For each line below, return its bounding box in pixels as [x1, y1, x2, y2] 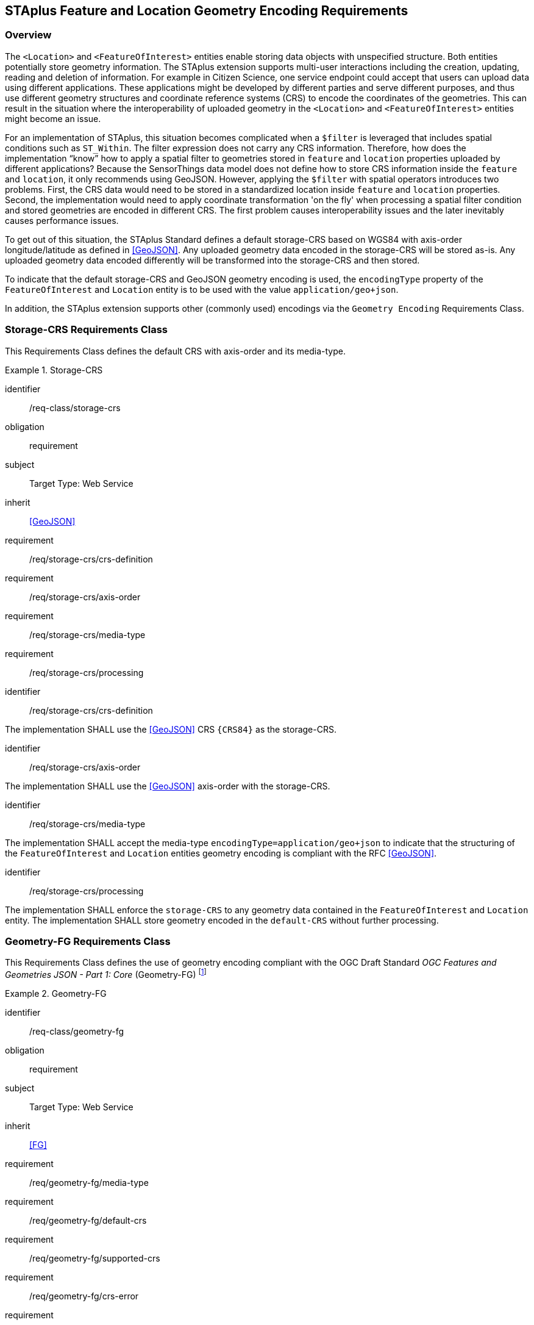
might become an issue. [5, 113, 101, 124]
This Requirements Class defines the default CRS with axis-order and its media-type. [5, 345, 346, 356]
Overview [5, 29, 52, 41]
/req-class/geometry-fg [29, 1025, 124, 1036]
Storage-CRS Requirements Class [5, 323, 168, 336]
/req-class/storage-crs [29, 402, 121, 413]
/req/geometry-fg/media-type [29, 1177, 149, 1188]
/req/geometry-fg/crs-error [29, 1290, 139, 1301]
